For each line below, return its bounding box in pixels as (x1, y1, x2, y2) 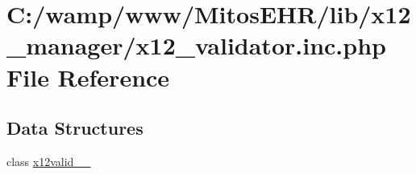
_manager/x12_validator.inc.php (6, 29, 386, 62)
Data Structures (6, 115, 144, 140)
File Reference (6, 60, 170, 93)
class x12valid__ (6, 152, 91, 169)
